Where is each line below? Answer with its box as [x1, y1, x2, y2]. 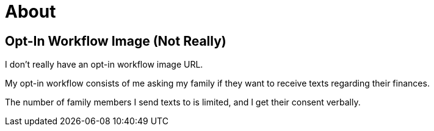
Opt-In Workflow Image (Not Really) [5, 33, 226, 49]
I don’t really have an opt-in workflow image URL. [5, 59, 203, 70]
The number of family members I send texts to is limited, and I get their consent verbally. [5, 97, 361, 108]
